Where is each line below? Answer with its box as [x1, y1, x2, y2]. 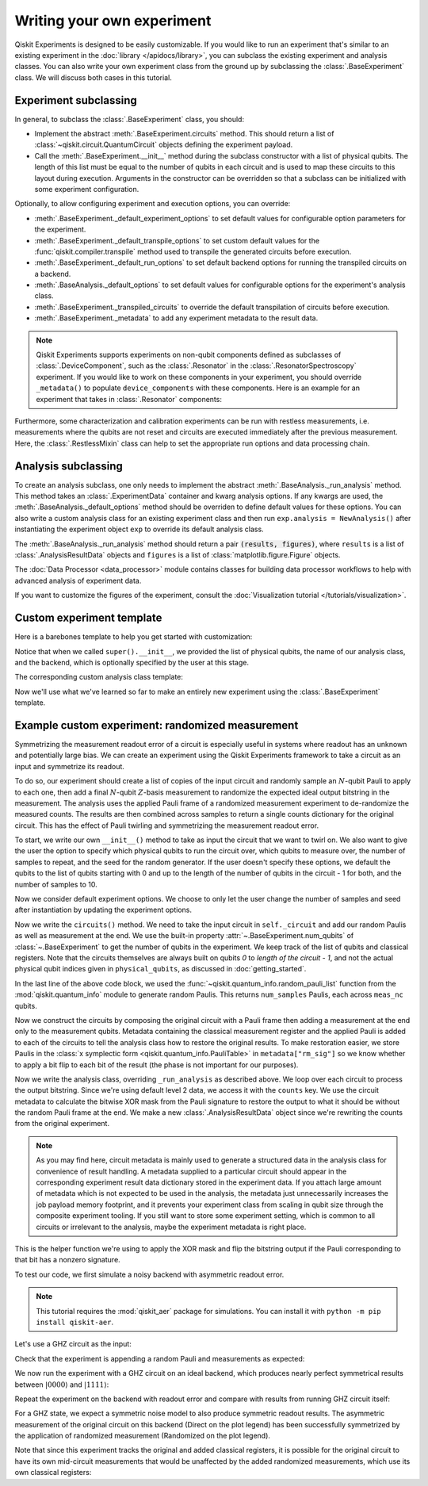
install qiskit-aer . [36, 1317, 114, 1327]
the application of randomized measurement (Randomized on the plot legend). [14, 1431, 271, 1441]
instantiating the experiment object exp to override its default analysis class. [14, 524, 265, 534]
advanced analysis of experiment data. [14, 576, 142, 585]
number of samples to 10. [14, 879, 98, 889]
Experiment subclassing [14, 94, 138, 107]
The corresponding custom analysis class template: [14, 672, 184, 682]
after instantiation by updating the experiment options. [14, 905, 192, 915]
